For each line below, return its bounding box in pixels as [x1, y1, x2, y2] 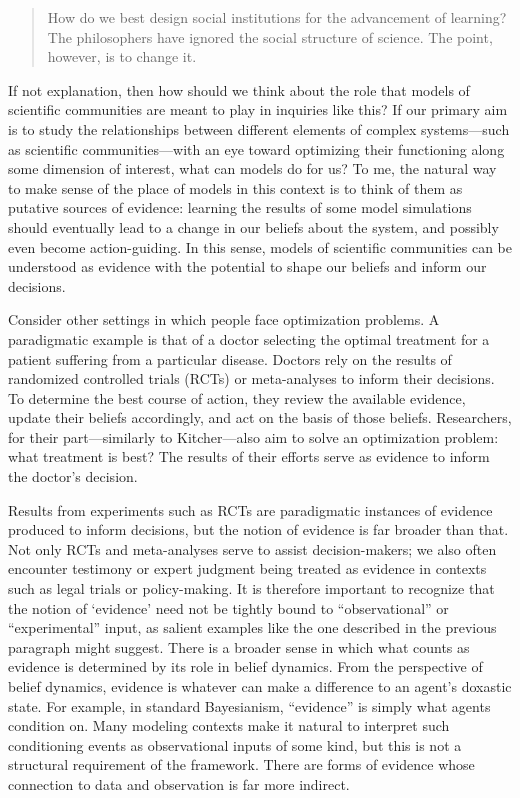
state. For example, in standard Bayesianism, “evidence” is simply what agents [8, 695, 491, 716]
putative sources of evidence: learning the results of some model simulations [8, 197, 472, 218]
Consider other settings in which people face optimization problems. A [8, 309, 440, 330]
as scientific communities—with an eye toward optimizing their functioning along [8, 138, 505, 159]
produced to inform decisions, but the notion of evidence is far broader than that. [8, 519, 509, 540]
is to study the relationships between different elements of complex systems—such [8, 118, 510, 139]
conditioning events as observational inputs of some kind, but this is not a [8, 734, 462, 755]
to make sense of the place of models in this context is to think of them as [8, 177, 463, 198]
